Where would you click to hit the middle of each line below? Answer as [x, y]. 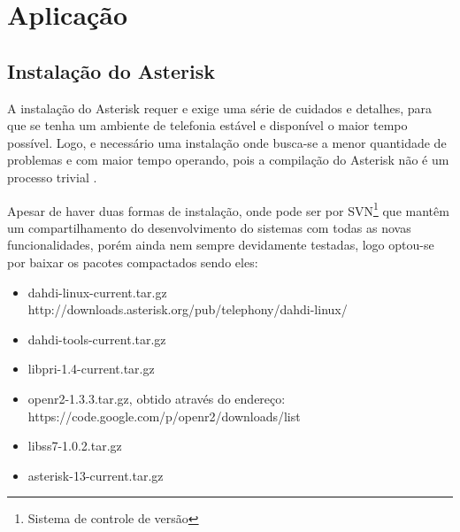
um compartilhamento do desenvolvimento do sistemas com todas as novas [209, 227]
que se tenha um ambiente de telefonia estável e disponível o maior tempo [207, 125]
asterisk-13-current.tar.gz [96, 475]
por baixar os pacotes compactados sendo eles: [133, 262]
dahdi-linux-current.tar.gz [97, 292]
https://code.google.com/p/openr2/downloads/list [164, 416]
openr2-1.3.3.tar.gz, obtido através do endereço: [157, 398]
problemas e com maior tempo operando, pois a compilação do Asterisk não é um [228, 160]
